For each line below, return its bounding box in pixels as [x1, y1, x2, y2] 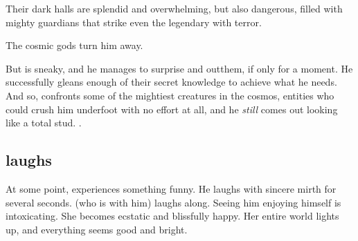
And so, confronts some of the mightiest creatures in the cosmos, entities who [6, 88, 334, 102]
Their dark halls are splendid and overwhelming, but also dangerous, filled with [6, 1, 343, 15]
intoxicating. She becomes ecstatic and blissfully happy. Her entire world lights [6, 209, 339, 223]
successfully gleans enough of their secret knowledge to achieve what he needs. [6, 75, 337, 89]
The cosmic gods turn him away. [6, 38, 143, 52]
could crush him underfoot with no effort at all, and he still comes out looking [6, 102, 338, 116]
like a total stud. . [6, 115, 82, 130]
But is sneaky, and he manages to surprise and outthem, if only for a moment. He [6, 61, 353, 75]
